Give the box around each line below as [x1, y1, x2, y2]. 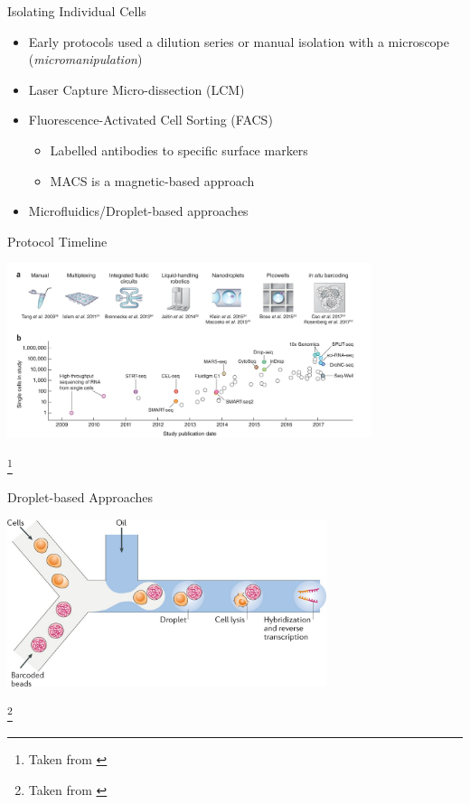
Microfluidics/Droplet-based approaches [28, 201, 249, 220]
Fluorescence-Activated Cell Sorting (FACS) [28, 110, 273, 129]
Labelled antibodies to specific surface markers [50, 140, 308, 159]
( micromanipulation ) [28, 50, 143, 69]
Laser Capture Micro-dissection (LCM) [28, 79, 245, 98]
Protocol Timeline [7, 231, 108, 250]
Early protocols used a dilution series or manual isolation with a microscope [28, 32, 449, 51]
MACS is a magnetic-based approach [50, 171, 255, 190]
